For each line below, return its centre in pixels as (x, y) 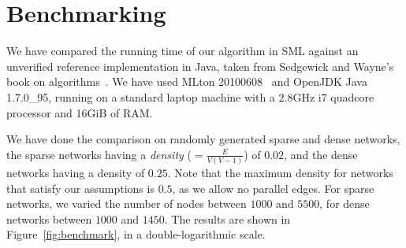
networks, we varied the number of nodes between (127, 204)
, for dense (345, 204)
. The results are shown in (227, 218)
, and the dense (321, 154)
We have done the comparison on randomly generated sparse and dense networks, (203, 139)
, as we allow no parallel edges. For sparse (273, 188)
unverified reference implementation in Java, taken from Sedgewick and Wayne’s (200, 66)
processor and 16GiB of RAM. (80, 112)
